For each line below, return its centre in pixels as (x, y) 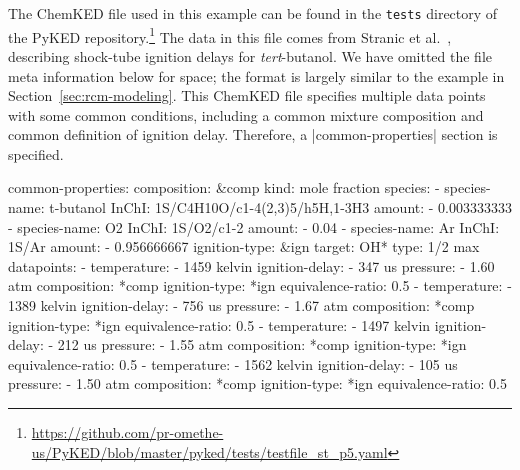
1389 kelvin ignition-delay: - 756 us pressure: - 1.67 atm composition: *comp (241, 305)
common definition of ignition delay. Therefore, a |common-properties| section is (253, 134)
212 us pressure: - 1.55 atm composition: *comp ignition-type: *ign (262, 344)
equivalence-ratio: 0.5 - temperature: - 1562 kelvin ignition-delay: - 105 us (233, 363)
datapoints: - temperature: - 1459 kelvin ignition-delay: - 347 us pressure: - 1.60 (251, 265)
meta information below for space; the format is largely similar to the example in (256, 75)
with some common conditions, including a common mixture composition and (246, 114)
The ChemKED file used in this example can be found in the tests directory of (253, 13)
